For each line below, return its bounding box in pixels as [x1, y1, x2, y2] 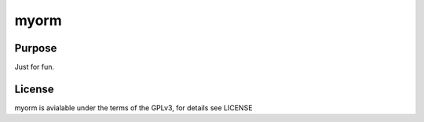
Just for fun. [14, 63, 55, 72]
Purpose [14, 41, 57, 55]
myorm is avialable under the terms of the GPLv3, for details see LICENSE [14, 102, 253, 113]
